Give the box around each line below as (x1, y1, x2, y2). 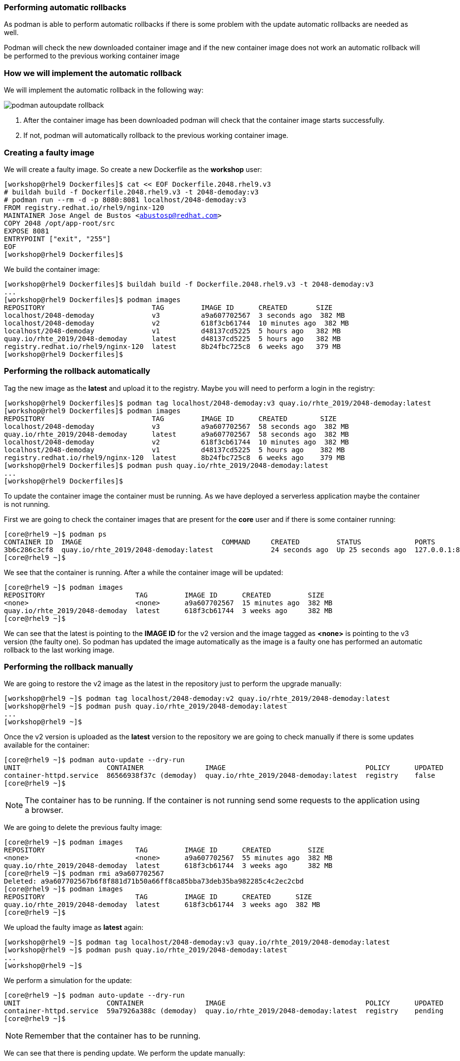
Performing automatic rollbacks (4, 2, 127, 12)
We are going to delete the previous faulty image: (4, 823, 162, 832)
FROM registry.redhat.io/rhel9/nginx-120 (4, 203, 164, 212)
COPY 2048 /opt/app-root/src (4, 219, 115, 227)
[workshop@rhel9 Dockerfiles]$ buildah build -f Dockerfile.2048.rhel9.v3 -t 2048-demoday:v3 (4, 280, 374, 288)
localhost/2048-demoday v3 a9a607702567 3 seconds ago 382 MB (4, 311, 345, 319)
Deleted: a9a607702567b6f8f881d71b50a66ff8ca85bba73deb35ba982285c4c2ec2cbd (4, 877, 304, 886)
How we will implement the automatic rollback (4, 68, 182, 78)
